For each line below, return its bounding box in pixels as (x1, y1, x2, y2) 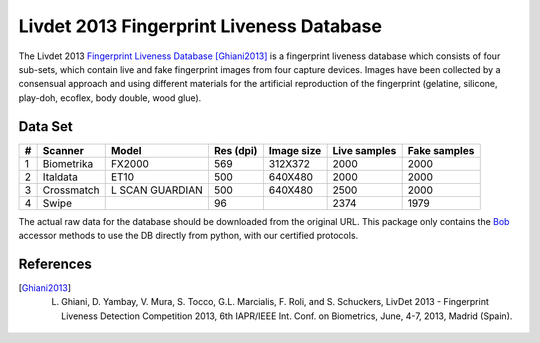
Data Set (18, 118, 74, 135)
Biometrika (42, 156, 94, 170)
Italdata (42, 170, 79, 184)
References (18, 255, 92, 272)
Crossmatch (42, 183, 100, 197)
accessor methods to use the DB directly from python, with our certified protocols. (18, 230, 359, 242)
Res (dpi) (213, 143, 258, 157)
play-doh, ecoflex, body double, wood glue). (18, 91, 202, 104)
